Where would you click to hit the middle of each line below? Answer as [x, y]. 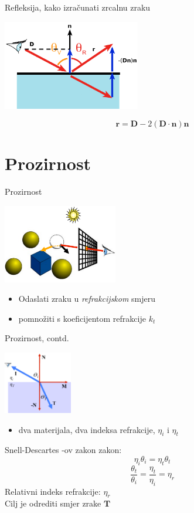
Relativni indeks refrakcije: [53, 491]
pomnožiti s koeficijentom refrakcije [82, 318]
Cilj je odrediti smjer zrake [53, 503]
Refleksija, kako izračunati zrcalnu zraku [78, 7]
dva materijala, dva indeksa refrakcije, [87, 429]
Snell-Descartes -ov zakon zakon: [63, 450]
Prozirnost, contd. [37, 338]
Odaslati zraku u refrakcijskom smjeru [87, 299]
